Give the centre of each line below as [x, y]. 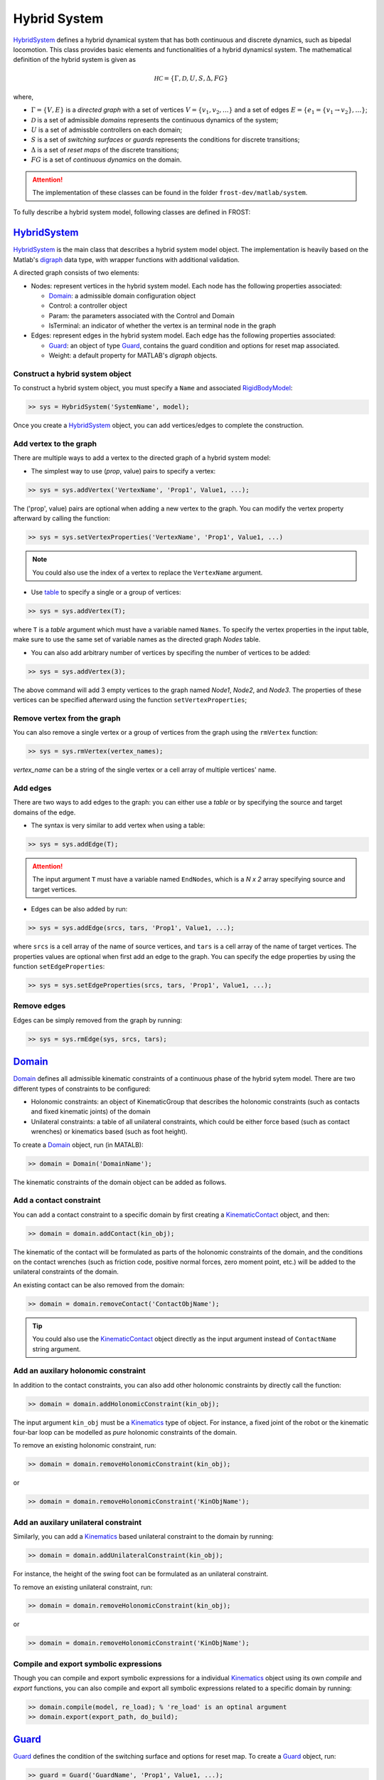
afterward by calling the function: [62, 518]
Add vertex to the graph [55, 444]
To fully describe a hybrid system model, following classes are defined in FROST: [132, 212]
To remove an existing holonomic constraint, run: [85, 1445]
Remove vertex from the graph [67, 718]
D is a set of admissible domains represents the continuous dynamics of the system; [155, 120]
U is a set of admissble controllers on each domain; [107, 130]
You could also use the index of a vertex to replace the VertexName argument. [148, 572]
